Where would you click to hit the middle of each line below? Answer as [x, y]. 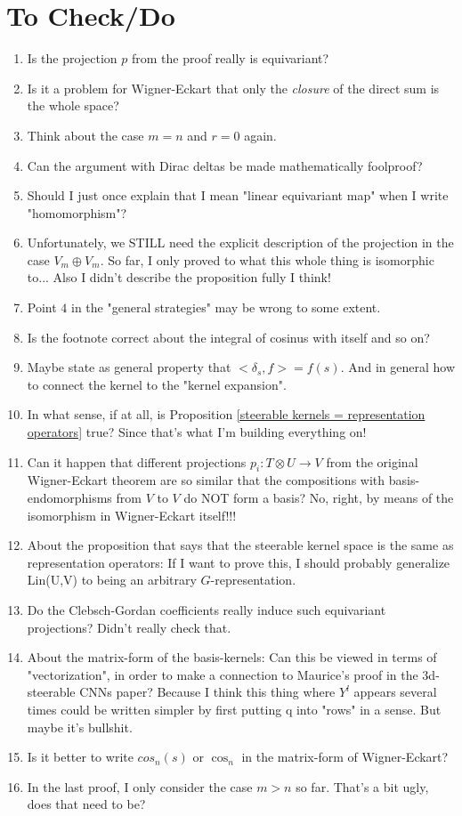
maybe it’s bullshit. [80, 727]
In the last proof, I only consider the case [140, 786]
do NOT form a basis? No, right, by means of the [319, 498]
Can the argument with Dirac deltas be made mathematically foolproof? [225, 165]
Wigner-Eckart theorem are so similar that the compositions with [206, 480]
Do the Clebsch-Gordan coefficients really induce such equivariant [207, 609]
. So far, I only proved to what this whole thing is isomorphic [267, 259]
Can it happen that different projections [137, 461]
